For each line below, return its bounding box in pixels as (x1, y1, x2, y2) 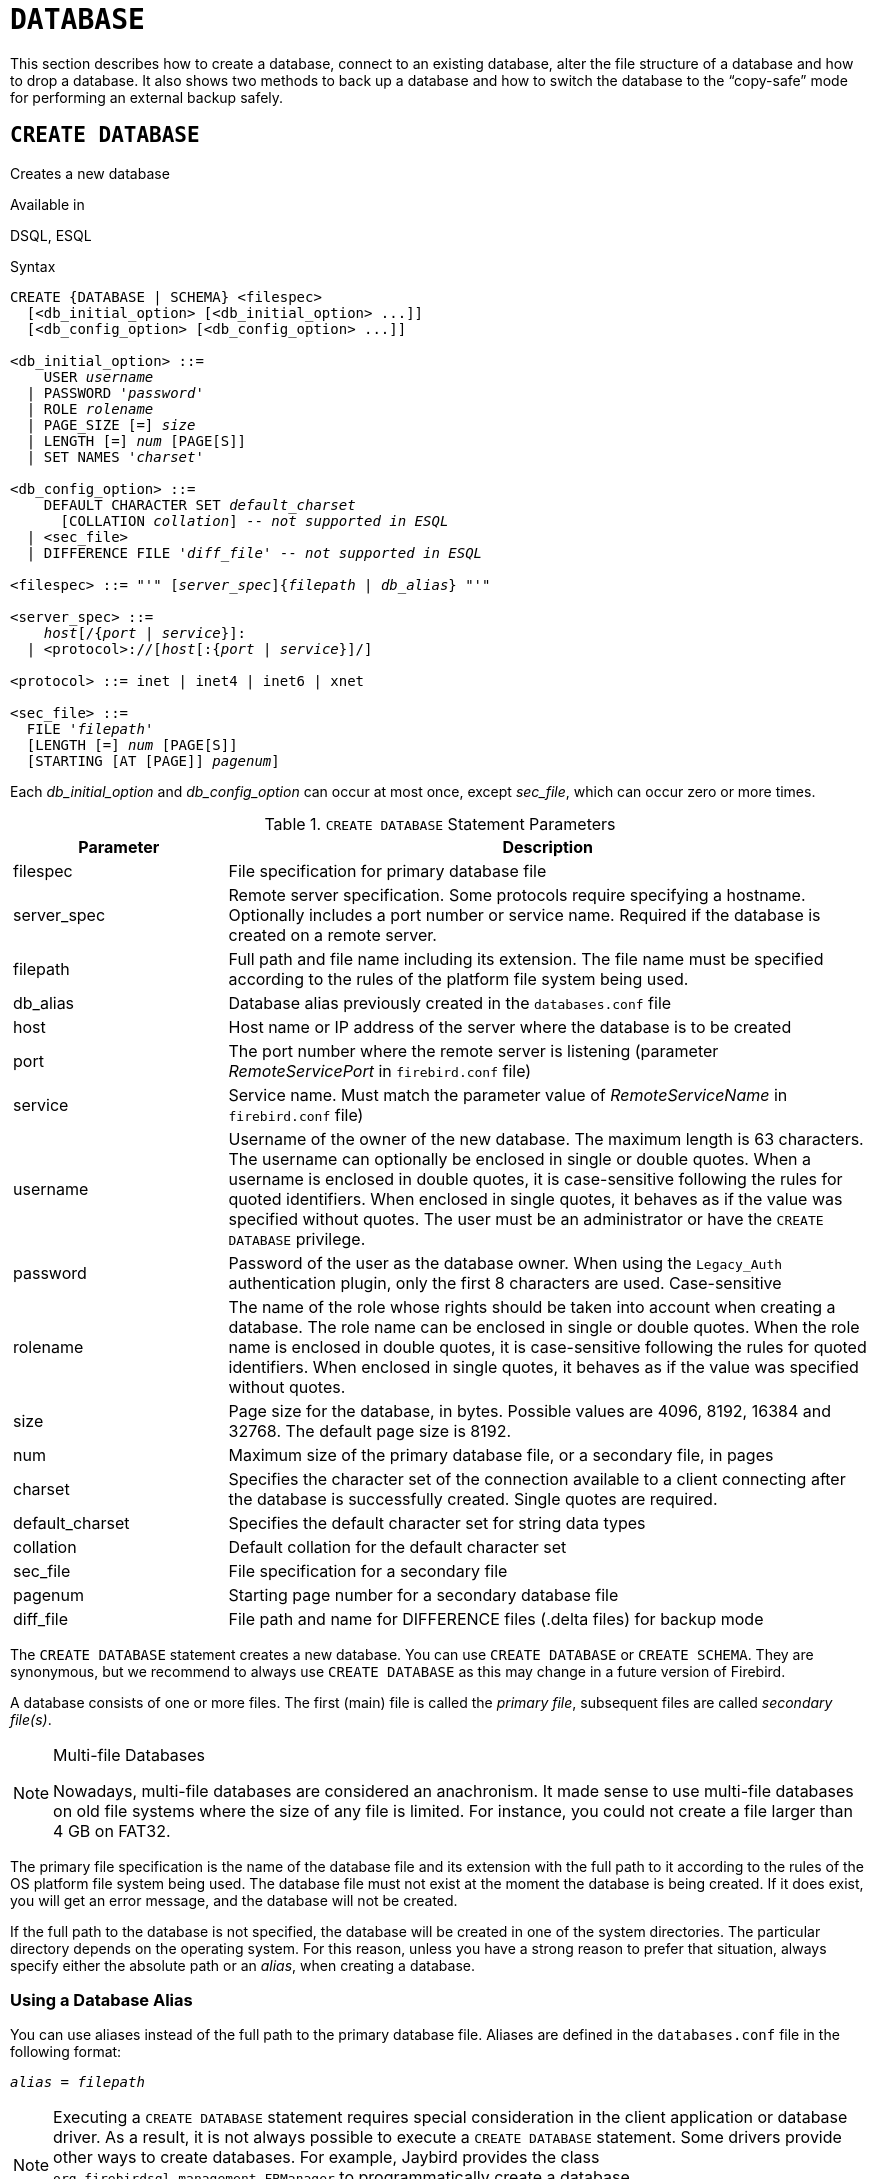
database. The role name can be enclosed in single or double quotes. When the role (228, 1316, 860, 1337)
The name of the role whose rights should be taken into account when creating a (228, 1296, 836, 1317)
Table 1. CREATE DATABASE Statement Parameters (264, 813, 616, 834)
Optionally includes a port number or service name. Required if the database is (228, 904, 821, 925)
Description (502, 836, 593, 857)
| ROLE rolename (26, 400, 154, 417)
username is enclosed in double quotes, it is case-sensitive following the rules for (228, 1168, 843, 1189)
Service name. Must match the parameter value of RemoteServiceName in (228, 1084, 788, 1105)
